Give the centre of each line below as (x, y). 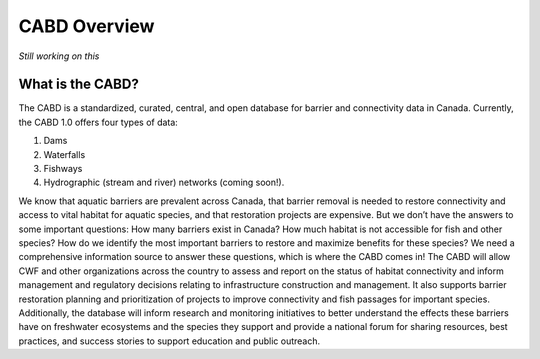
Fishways (63, 169)
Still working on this (59, 56)
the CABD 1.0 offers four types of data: (98, 122)
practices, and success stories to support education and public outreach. (169, 341)
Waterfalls (64, 154)
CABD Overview (86, 26)
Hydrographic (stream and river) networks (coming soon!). (164, 182)
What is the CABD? (78, 84)
